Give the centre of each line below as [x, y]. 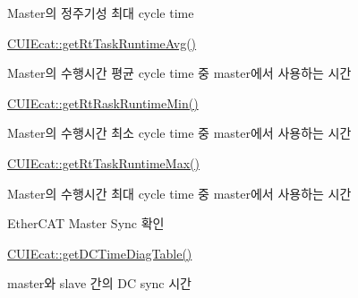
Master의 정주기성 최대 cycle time [101, 13]
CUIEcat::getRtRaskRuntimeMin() [103, 102]
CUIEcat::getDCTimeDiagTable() [100, 253]
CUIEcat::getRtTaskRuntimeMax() [103, 162]
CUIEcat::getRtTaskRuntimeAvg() [102, 43]
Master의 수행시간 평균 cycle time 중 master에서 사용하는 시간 [179, 73]
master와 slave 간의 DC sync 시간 [99, 283]
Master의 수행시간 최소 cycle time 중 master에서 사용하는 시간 [179, 133]
